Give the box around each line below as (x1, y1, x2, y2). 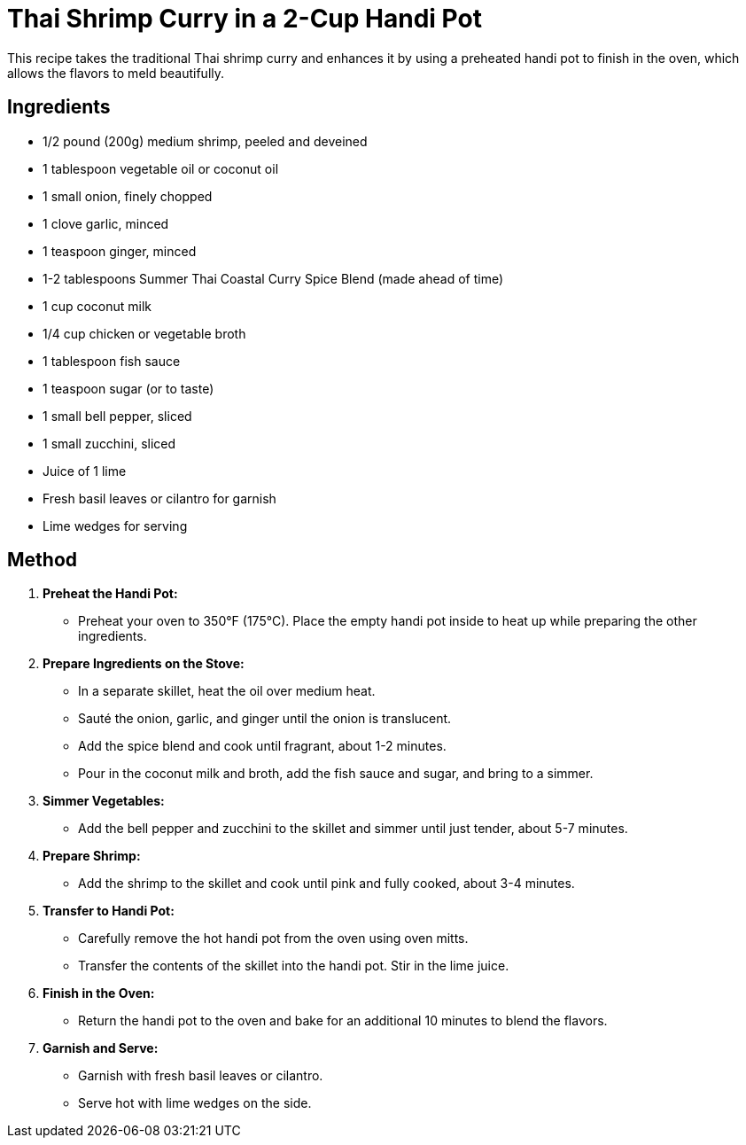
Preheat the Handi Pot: (43, 586, 178, 602)
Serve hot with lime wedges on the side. (78, 1095, 312, 1111)
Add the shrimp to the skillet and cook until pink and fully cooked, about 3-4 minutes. (78, 876, 575, 892)
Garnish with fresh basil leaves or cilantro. (78, 1068, 323, 1084)
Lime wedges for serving (43, 518, 188, 534)
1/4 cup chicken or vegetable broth (43, 325, 246, 341)
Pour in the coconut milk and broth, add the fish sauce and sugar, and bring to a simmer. (78, 766, 594, 782)
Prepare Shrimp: (43, 848, 141, 864)
